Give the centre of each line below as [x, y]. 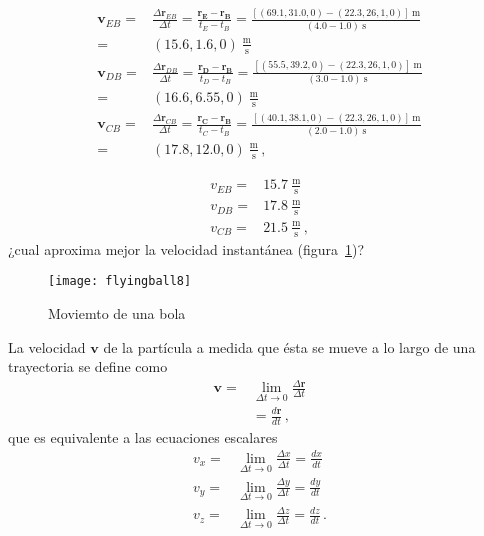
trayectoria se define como [88, 366]
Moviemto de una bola [117, 312]
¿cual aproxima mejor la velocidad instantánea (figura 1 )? [186, 248]
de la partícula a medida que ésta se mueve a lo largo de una [289, 346]
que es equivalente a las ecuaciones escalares [143, 436]
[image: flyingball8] [120, 281]
